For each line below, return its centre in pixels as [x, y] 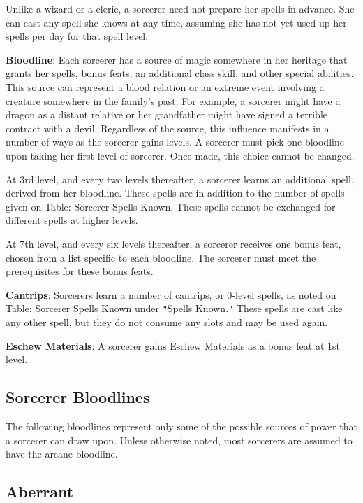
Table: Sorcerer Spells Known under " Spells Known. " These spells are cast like [174, 308]
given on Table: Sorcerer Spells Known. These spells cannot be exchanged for [171, 206]
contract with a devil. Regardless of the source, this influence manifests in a [168, 128]
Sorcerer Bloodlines [78, 397]
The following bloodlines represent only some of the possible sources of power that [181, 426]
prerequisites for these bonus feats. [80, 271]
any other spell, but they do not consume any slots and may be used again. [167, 321]
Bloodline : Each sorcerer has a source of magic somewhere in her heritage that [177, 59]
